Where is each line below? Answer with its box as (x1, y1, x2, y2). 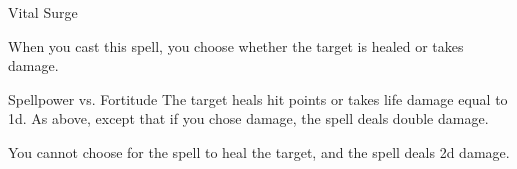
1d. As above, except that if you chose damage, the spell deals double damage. (8, 108, 489, 129)
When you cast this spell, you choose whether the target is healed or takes (8, 35, 464, 56)
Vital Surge (8, 2, 78, 22)
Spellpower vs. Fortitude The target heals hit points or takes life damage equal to (8, 88, 508, 109)
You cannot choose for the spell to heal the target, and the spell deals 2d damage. (8, 141, 510, 162)
